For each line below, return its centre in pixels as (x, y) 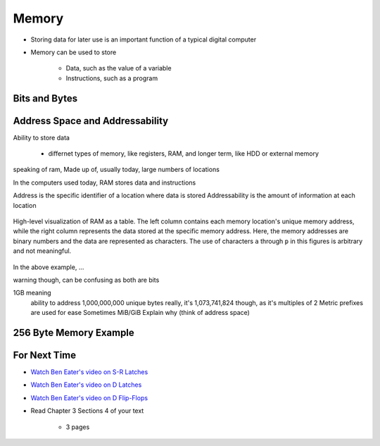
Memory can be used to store (74, 52)
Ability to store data (42, 137)
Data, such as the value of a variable (119, 68)
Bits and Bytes (45, 98)
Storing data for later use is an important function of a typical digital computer (144, 39)
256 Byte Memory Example (74, 332)
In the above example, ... (49, 267)
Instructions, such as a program (112, 78)
